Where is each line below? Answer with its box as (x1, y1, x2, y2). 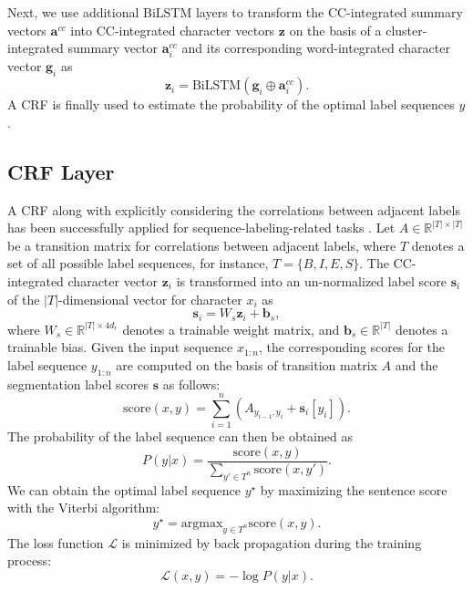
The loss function (7, 533, 104, 552)
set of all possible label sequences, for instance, (7, 254, 269, 273)
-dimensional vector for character (58, 289, 242, 308)
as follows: (162, 374, 221, 393)
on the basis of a (289, 20, 382, 39)
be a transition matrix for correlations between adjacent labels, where (7, 235, 396, 254)
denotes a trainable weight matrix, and (122, 319, 340, 338)
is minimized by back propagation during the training (121, 533, 422, 552)
